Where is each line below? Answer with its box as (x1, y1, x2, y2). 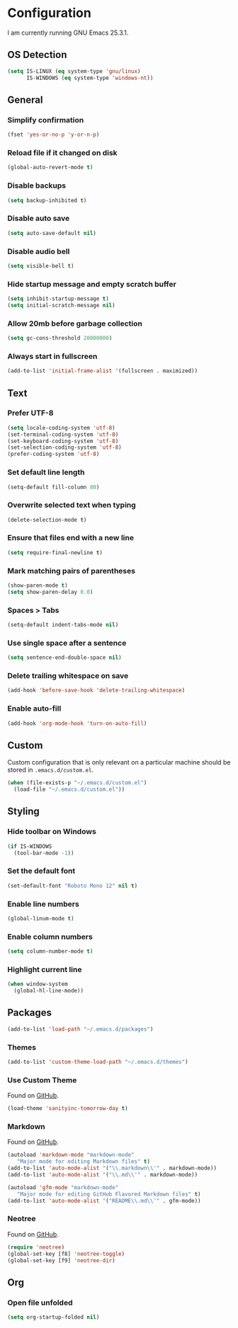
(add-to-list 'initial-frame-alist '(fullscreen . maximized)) (7, 367, 198, 374)
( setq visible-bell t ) (7, 262, 74, 270)
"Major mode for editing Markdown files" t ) (16, 1158, 151, 1165)
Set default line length (7, 467, 85, 477)
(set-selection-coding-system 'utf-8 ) (7, 444, 122, 451)
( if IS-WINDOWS (7, 842, 52, 850)
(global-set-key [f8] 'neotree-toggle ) (7, 1250, 125, 1257)
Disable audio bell (7, 246, 70, 256)
